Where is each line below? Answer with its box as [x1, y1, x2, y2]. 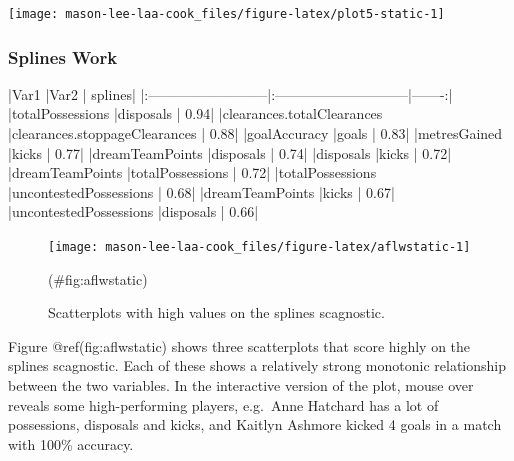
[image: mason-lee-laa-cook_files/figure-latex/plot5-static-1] [8, 7, 445, 21]
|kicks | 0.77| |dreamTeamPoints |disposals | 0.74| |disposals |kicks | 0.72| [8, 142, 452, 163]
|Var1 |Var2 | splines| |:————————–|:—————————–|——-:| [8, 83, 453, 104]
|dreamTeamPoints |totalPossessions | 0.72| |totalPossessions [8, 162, 377, 183]
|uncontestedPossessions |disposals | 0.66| [8, 201, 259, 222]
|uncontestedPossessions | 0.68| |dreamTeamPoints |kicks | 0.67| [8, 181, 395, 202]
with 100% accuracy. [8, 433, 134, 454]
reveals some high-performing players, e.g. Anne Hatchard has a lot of [8, 394, 439, 415]
